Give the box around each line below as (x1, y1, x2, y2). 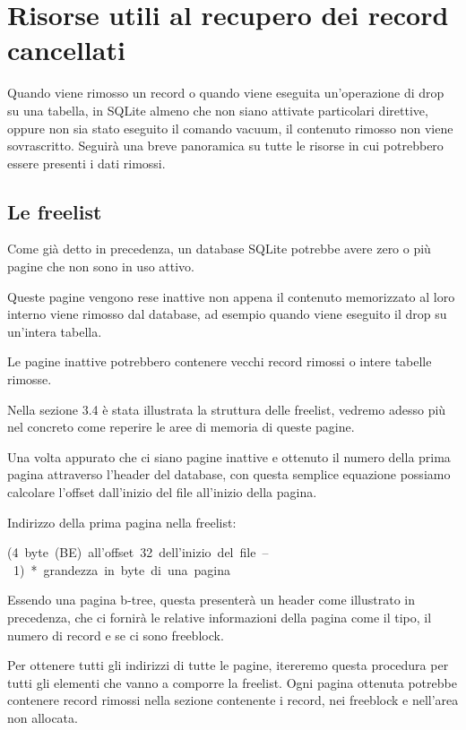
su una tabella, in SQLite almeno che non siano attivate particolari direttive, (7, 100, 428, 119)
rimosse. (7, 370, 52, 389)
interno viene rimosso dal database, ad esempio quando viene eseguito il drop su (7, 305, 447, 323)
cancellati (7, 31, 125, 68)
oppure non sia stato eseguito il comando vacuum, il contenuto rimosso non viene (7, 118, 453, 137)
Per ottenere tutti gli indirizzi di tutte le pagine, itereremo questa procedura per (7, 656, 449, 674)
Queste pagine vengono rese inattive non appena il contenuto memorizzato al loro (7, 287, 455, 305)
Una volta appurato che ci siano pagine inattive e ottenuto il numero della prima (7, 447, 451, 466)
